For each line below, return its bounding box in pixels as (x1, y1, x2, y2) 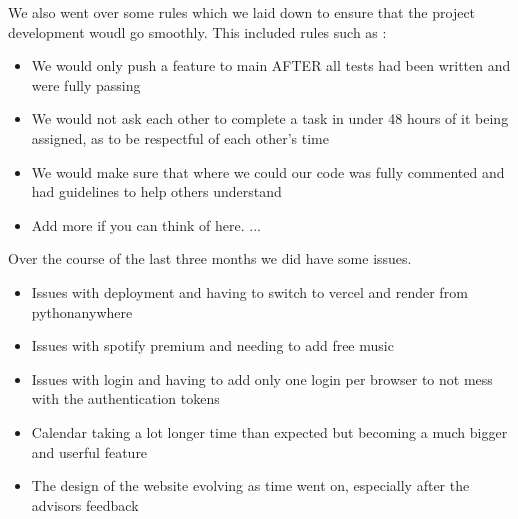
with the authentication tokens (31, 388, 220, 409)
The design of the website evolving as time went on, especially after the (31, 475, 470, 496)
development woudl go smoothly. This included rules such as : (8, 21, 387, 42)
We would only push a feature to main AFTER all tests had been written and (31, 55, 511, 76)
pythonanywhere (31, 301, 133, 322)
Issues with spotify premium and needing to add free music (31, 335, 394, 356)
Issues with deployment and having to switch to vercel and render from (31, 281, 468, 302)
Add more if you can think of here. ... (31, 214, 261, 235)
